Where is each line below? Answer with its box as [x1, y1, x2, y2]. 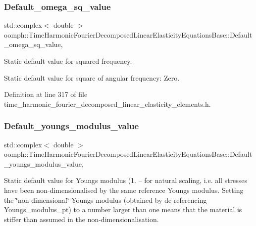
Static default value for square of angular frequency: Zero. [4, 72, 180, 83]
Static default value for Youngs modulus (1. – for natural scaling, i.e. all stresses [4, 175, 248, 185]
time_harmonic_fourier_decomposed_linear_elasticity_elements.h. [4, 98, 211, 109]
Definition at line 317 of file [4, 89, 88, 99]
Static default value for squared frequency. [4, 56, 132, 66]
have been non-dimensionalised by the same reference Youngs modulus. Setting [4, 184, 244, 195]
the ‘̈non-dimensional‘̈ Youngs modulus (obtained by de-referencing [4, 194, 207, 205]
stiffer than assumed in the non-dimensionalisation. [4, 214, 159, 224]
